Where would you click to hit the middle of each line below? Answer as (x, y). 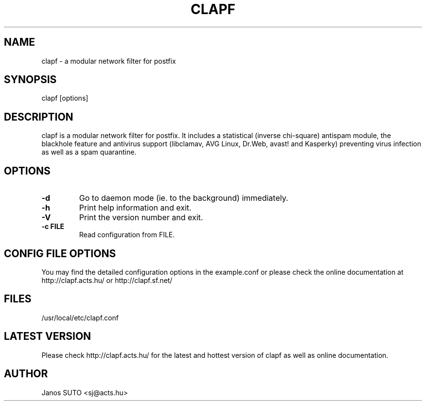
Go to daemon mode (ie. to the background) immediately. (184, 198)
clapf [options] (65, 98)
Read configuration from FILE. (127, 235)
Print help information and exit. (135, 208)
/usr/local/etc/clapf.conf (80, 317)
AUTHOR (26, 374)
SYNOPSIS (30, 80)
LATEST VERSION (48, 336)
